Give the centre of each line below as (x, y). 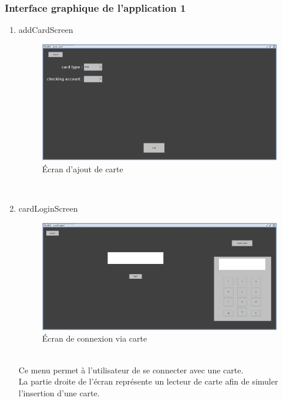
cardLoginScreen (48, 208)
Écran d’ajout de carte (82, 168)
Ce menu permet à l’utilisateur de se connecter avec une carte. (131, 370)
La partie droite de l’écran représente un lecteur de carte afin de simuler (148, 381)
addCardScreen (46, 30)
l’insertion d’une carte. (59, 392)
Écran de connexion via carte (95, 338)
